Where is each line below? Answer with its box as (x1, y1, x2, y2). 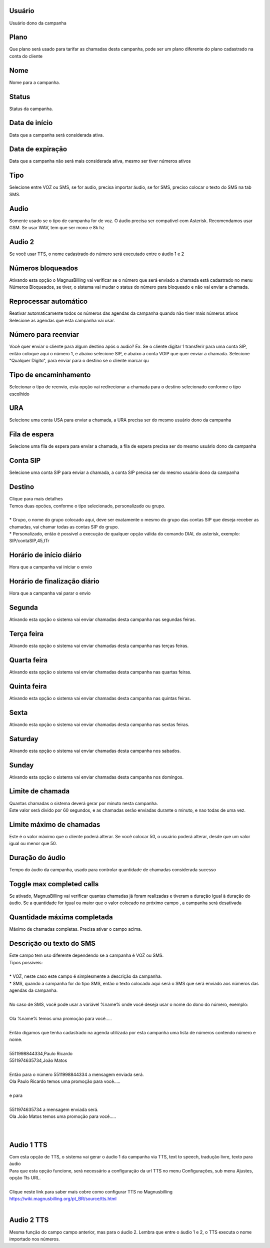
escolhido (9, 391, 29, 397)
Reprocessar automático (9, 297, 87, 306)
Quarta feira (9, 656, 48, 664)
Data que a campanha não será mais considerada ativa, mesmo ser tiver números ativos (9, 158, 191, 164)
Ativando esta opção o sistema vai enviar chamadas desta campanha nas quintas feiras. (9, 695, 191, 701)
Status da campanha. (9, 106, 53, 112)
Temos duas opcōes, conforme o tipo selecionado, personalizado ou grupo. (9, 503, 165, 509)
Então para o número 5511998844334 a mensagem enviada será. (9, 1071, 144, 1077)
